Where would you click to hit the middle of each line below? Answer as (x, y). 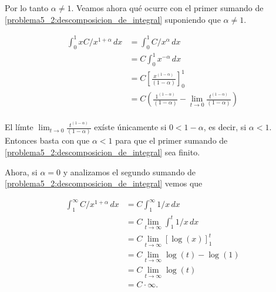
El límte (19, 127)
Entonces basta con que (47, 140)
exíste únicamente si (130, 127)
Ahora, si (21, 172)
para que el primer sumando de (171, 140)
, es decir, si (225, 127)
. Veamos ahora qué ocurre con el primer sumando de (167, 8)
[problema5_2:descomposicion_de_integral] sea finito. (102, 152)
